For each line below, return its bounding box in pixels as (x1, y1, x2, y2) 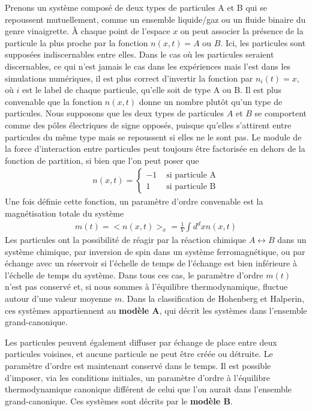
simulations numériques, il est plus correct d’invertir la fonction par (5, 71, 253, 84)
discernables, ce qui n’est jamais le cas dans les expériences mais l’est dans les (5, 59, 291, 72)
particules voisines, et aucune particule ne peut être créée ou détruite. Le (5, 347, 273, 360)
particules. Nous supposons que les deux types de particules (5, 107, 224, 119)
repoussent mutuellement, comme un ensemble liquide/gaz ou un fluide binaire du (5, 13, 306, 25)
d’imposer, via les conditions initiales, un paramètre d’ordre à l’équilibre (5, 371, 270, 383)
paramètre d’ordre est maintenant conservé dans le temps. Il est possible (5, 359, 271, 371)
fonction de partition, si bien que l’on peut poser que (5, 154, 199, 166)
